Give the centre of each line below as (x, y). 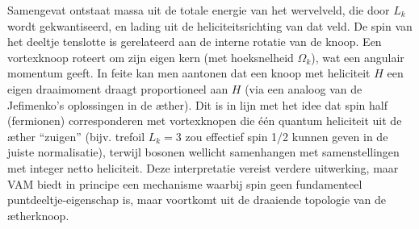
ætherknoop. (38, 215)
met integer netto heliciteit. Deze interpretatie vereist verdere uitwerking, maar (203, 167)
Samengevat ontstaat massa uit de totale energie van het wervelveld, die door (199, 10)
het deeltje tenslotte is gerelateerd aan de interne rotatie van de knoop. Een (195, 42)
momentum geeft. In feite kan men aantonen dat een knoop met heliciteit (189, 73)
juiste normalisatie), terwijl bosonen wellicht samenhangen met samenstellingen (203, 152)
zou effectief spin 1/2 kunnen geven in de (287, 136)
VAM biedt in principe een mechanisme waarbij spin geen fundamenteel (185, 183)
